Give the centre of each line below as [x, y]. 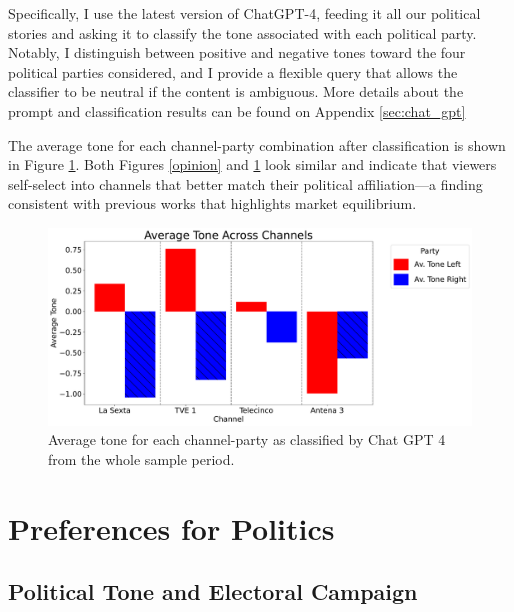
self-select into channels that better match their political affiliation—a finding [245, 183]
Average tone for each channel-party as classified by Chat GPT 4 [247, 439]
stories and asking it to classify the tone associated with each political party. [242, 32]
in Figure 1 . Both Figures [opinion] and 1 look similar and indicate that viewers [252, 164]
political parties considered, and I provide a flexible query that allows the [233, 71]
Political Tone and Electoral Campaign [213, 591]
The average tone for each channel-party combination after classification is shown [257, 144]
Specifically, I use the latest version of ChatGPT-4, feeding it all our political [244, 13]
